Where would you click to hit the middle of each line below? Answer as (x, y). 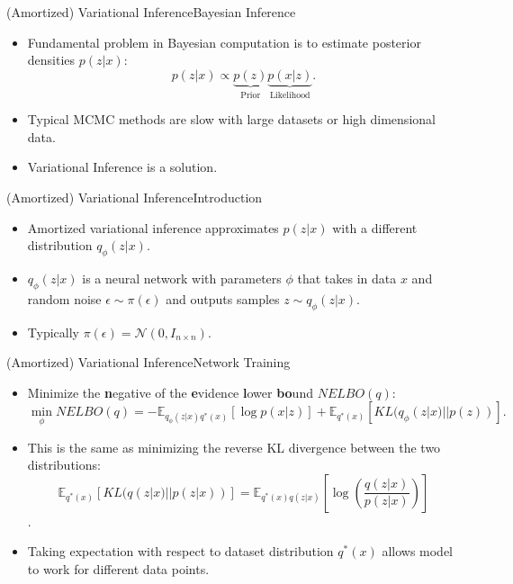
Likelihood (290, 95)
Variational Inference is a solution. (122, 167)
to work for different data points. (118, 568)
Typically (53, 332)
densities (51, 60)
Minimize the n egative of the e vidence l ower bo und (170, 392)
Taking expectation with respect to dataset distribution (180, 551)
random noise (64, 298)
